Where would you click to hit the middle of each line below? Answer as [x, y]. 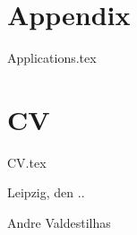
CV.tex [27, 162]
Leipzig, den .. [46, 192]
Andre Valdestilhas [59, 223]
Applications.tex [52, 58]
